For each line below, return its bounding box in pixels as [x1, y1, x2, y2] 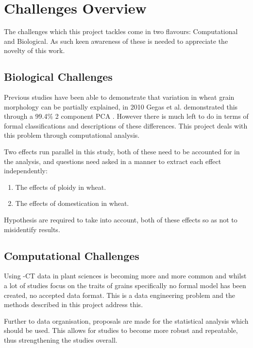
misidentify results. [4, 224, 60, 234]
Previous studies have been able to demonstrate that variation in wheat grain [4, 92, 235, 102]
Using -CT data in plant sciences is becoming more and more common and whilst [4, 271, 247, 281]
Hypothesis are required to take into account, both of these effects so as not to [4, 215, 237, 225]
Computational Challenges [4, 248, 139, 263]
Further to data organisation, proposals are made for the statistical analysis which [4, 315, 249, 326]
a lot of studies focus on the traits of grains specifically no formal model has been [4, 280, 246, 291]
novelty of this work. [4, 45, 65, 55]
